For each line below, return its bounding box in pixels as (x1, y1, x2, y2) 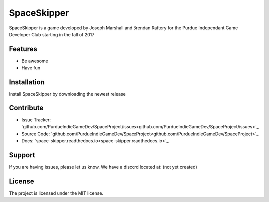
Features (9, 45, 37, 53)
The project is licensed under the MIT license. (9, 190, 104, 196)
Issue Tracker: (21, 117, 51, 123)
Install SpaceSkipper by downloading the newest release (9, 91, 126, 97)
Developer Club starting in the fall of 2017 (9, 31, 95, 37)
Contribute (9, 103, 44, 112)
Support (9, 151, 35, 159)
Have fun (21, 65, 41, 71)
